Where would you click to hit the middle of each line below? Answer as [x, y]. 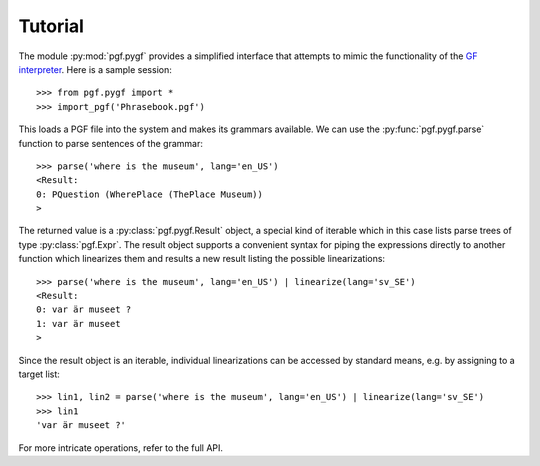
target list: [39, 374]
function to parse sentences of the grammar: [111, 143]
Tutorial [51, 26]
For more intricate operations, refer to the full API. [121, 447]
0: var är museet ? [84, 309]
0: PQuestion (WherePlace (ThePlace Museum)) [150, 194]
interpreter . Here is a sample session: [95, 69]
